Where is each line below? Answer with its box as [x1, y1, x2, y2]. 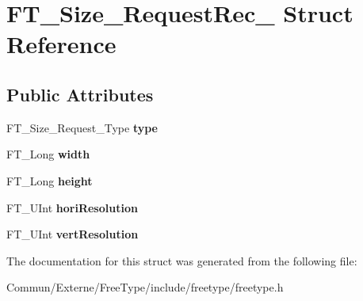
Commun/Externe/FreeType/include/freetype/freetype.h [6, 279, 284, 295]
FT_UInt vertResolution [6, 226, 139, 242]
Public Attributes [6, 82, 154, 106]
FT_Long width [6, 146, 90, 162]
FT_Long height [6, 172, 93, 189]
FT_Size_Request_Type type [6, 119, 158, 135]
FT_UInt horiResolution [6, 199, 138, 215]
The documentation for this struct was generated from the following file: [6, 252, 357, 269]
